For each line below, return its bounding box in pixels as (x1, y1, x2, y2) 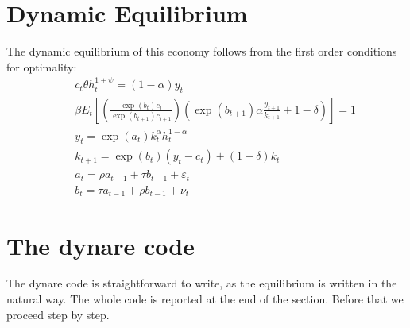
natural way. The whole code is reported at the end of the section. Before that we (6, 291, 404, 307)
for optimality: (6, 58, 77, 75)
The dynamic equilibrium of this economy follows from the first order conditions (6, 43, 397, 60)
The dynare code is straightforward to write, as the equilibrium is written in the (6, 275, 397, 291)
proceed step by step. (6, 306, 110, 322)
